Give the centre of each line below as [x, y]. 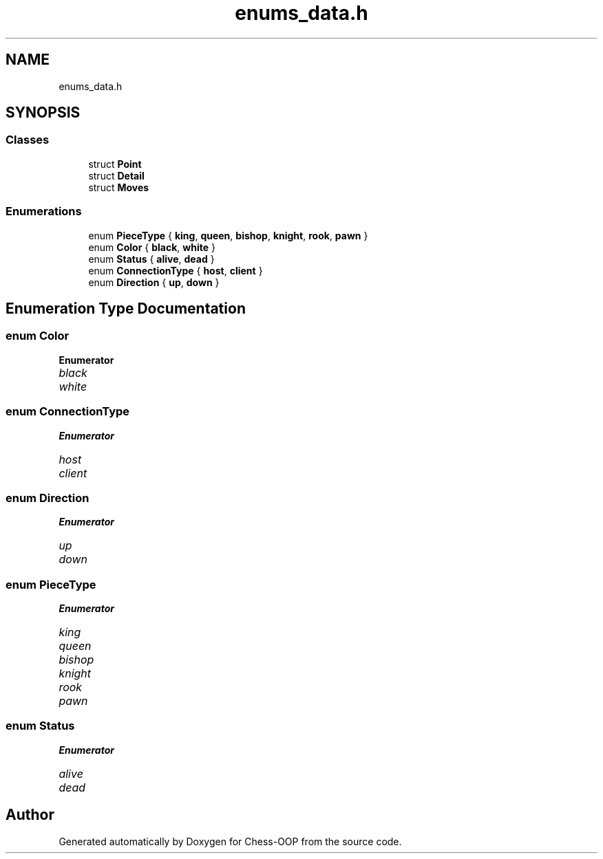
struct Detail [116, 175]
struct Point [115, 164]
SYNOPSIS [43, 113]
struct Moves [119, 187]
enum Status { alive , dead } [151, 259]
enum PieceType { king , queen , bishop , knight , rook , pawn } [228, 235]
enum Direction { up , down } [154, 282]
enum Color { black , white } [152, 247]
